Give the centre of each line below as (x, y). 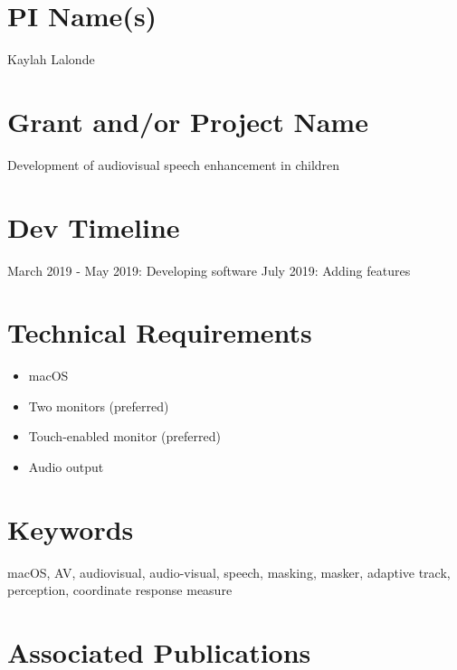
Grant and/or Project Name (188, 121)
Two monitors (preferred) (99, 406)
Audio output (66, 467)
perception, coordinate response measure (120, 590)
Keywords (71, 528)
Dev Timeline (94, 226)
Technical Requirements (160, 332)
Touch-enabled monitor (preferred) (124, 436)
